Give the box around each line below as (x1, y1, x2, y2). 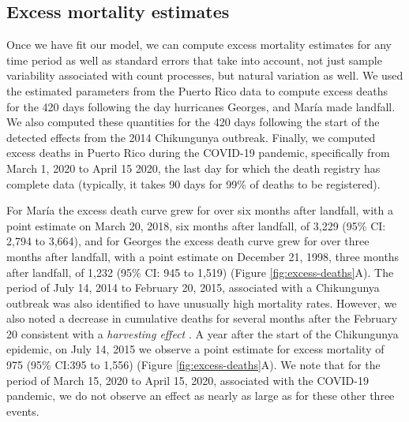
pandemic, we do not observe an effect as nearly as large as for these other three (6, 387, 395, 404)
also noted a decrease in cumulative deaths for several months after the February (6, 310, 398, 327)
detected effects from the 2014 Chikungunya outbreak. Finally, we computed (6, 129, 376, 145)
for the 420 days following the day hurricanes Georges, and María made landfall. (6, 98, 396, 114)
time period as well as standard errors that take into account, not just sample (6, 51, 382, 68)
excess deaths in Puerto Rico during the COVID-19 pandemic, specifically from (6, 144, 390, 161)
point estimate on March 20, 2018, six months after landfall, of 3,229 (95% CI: (6, 217, 386, 233)
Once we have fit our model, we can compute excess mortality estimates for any (6, 36, 392, 53)
